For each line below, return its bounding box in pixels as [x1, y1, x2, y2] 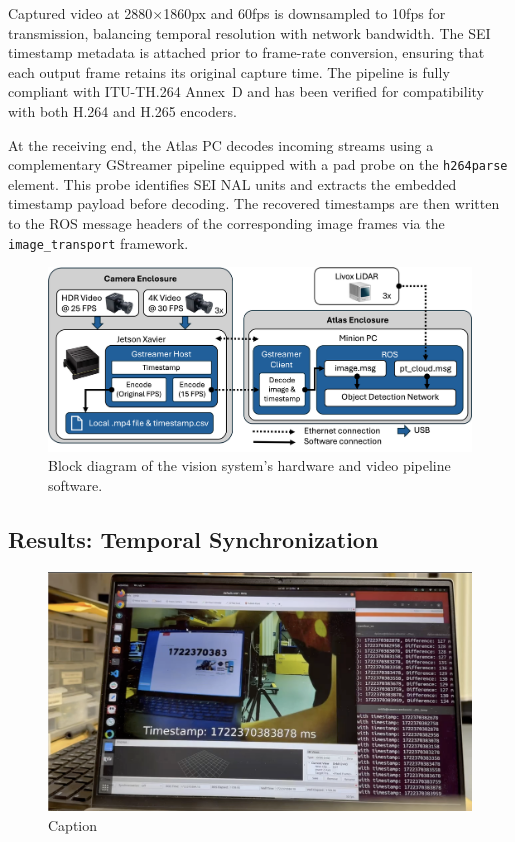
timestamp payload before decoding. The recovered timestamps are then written [8, 193, 500, 214]
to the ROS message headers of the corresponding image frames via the [8, 213, 445, 233]
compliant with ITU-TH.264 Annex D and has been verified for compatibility [8, 81, 484, 102]
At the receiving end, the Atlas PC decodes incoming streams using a [8, 134, 434, 155]
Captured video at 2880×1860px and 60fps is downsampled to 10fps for [8, 3, 446, 23]
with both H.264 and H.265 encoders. [8, 100, 237, 121]
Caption [48, 815, 98, 835]
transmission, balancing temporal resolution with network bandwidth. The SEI [8, 22, 491, 43]
